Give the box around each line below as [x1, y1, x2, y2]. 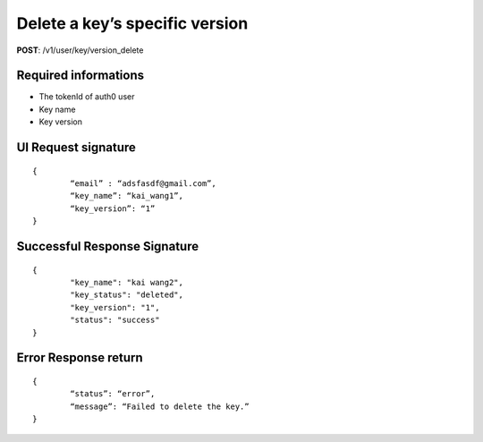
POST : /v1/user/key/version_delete [16, 45, 144, 55]
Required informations [16, 68, 145, 83]
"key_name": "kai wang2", [70, 277, 183, 287]
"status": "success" [70, 315, 160, 326]
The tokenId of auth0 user [38, 91, 135, 102]
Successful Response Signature [16, 239, 199, 254]
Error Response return [16, 350, 143, 366]
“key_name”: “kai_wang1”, [70, 191, 183, 201]
